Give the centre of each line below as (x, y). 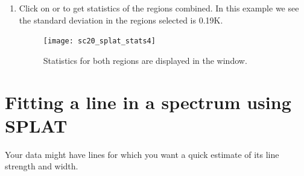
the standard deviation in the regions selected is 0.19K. (121, 20)
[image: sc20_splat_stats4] (99, 41)
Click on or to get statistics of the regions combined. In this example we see (159, 8)
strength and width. (42, 166)
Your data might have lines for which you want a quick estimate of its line (142, 154)
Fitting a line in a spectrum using (148, 102)
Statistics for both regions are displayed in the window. (145, 60)
